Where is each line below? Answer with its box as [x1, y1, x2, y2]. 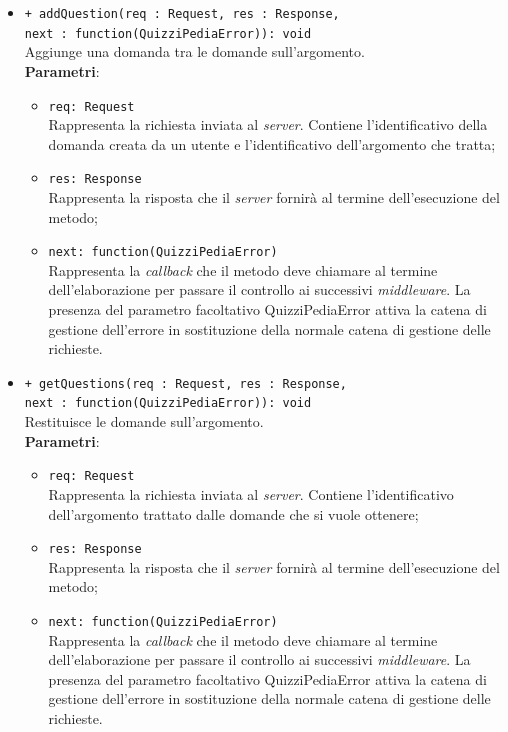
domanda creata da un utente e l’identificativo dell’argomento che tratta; [48, 133, 496, 154]
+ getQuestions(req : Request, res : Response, [24, 376, 347, 391]
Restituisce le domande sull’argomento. [24, 411, 264, 432]
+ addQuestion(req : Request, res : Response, [24, 7, 340, 21]
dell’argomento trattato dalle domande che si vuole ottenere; [48, 503, 419, 524]
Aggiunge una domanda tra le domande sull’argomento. [24, 41, 365, 62]
